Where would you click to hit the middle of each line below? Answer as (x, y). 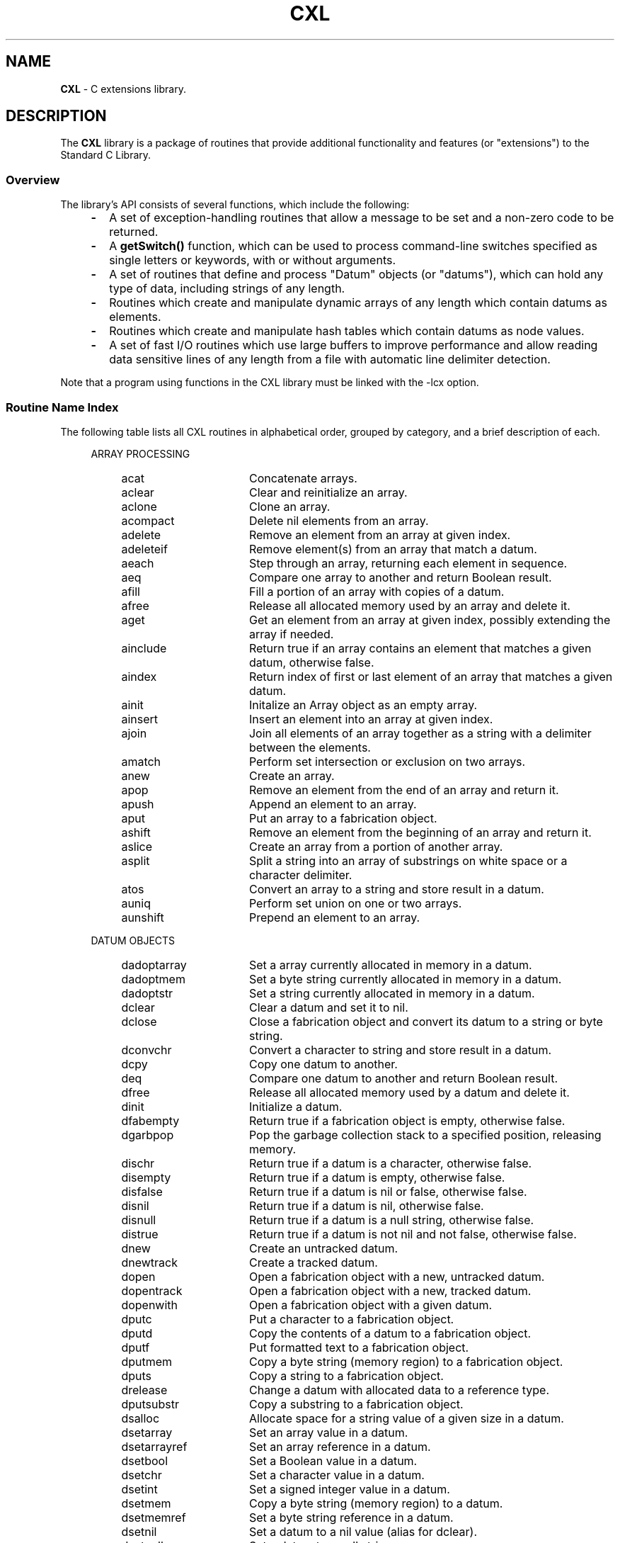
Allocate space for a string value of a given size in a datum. (406, 1418)
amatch (141, 761)
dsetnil (139, 1531)
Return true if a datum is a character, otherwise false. (390, 1163)
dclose (139, 1021)
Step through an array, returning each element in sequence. (408, 563)
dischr (138, 1163)
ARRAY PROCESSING (140, 453)
